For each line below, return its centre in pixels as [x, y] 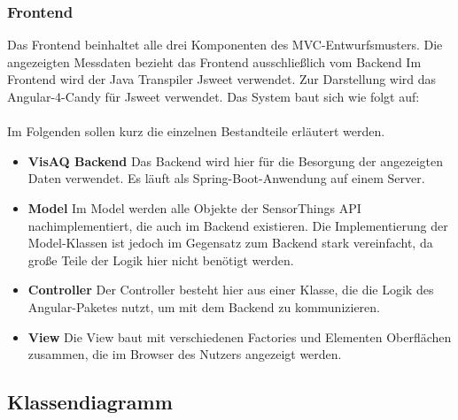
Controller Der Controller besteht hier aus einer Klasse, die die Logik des [231, 290]
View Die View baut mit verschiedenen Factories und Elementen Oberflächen [240, 336]
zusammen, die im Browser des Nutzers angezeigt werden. [185, 354]
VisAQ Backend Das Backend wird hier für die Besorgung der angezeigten [236, 160]
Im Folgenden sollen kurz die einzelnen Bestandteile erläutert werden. [196, 131]
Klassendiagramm [90, 402]
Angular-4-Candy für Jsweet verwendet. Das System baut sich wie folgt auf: [213, 96]
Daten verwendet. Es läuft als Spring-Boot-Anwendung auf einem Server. [226, 178]
